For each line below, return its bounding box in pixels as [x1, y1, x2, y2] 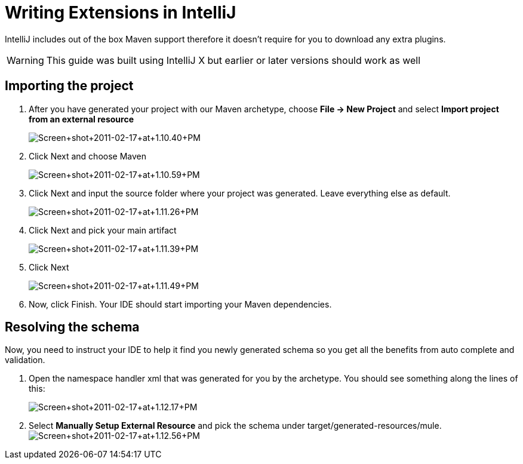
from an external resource [29, 113, 134, 124]
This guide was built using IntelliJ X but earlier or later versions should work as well [46, 54, 421, 66]
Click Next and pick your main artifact [29, 225, 177, 235]
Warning [7, 54, 44, 66]
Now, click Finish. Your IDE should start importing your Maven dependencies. [29, 299, 332, 309]
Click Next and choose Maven [29, 150, 146, 161]
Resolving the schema [5, 319, 140, 335]
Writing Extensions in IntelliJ [5, 2, 236, 23]
